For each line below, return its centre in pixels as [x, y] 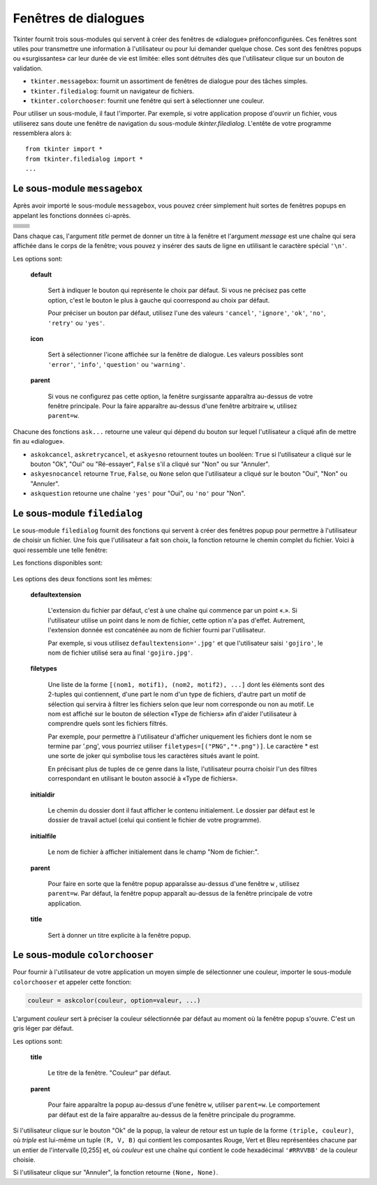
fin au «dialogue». [39, 442]
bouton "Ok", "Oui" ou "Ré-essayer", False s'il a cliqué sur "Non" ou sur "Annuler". [150, 464]
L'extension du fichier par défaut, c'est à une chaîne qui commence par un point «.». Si [173, 611]
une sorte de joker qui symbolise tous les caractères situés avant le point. [154, 756]
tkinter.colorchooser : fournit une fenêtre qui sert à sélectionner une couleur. [147, 101]
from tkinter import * [64, 149]
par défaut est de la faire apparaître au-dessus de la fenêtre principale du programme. [172, 1114]
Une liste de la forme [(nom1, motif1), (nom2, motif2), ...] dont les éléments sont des [186, 684]
